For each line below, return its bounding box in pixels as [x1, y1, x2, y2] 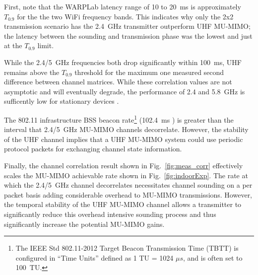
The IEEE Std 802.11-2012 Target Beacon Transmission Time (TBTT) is [15, 243, 239, 253]
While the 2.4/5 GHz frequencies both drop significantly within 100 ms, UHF [4, 57, 242, 67]
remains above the [4, 67, 60, 77]
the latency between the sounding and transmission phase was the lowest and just [4, 30, 253, 41]
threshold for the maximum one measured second [74, 67, 224, 77]
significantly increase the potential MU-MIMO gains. [4, 218, 165, 229]
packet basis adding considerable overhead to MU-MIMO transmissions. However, [4, 189, 253, 200]
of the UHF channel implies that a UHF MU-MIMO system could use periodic [4, 134, 243, 144]
